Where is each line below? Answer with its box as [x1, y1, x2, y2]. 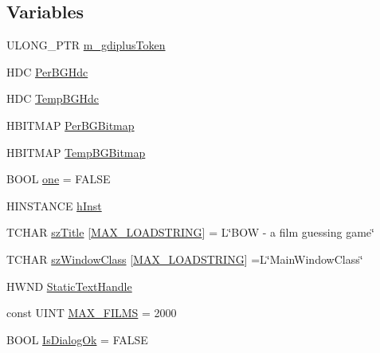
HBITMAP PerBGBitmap [6, 116, 135, 133]
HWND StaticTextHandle [6, 277, 132, 294]
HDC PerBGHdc [6, 63, 88, 80]
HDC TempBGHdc [6, 90, 99, 107]
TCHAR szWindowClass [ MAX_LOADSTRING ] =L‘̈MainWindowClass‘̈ [6, 250, 363, 267]
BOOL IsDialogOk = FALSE [6, 331, 148, 347]
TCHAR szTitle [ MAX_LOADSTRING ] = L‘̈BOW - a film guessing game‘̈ [6, 224, 374, 241]
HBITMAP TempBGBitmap [6, 143, 146, 160]
